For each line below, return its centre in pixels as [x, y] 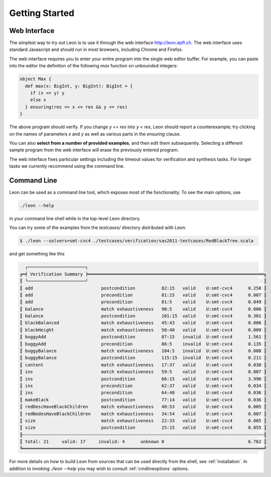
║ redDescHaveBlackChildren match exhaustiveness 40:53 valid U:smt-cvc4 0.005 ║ [143, 407]
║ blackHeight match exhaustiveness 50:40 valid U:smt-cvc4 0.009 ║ [143, 330]
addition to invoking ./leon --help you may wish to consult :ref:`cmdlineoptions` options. [99, 469]
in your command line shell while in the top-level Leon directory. [75, 218]
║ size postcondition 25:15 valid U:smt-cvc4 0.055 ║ [143, 428]
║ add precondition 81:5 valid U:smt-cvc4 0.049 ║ [143, 302]
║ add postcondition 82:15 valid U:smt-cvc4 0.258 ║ [143, 288]
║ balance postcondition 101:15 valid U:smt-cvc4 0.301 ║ [143, 316]
